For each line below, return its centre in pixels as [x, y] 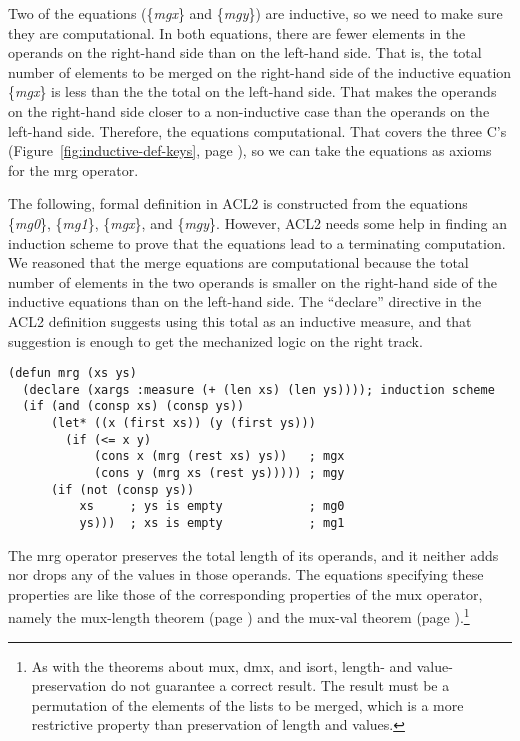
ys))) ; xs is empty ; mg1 [212, 523]
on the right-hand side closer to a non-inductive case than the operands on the [249, 110]
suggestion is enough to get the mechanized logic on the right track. [215, 340]
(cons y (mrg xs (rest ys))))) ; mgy [219, 473]
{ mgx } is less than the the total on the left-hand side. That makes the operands [252, 91]
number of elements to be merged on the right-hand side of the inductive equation [260, 71]
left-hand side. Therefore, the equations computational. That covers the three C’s [257, 130]
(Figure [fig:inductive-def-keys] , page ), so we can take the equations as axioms [250, 150]
